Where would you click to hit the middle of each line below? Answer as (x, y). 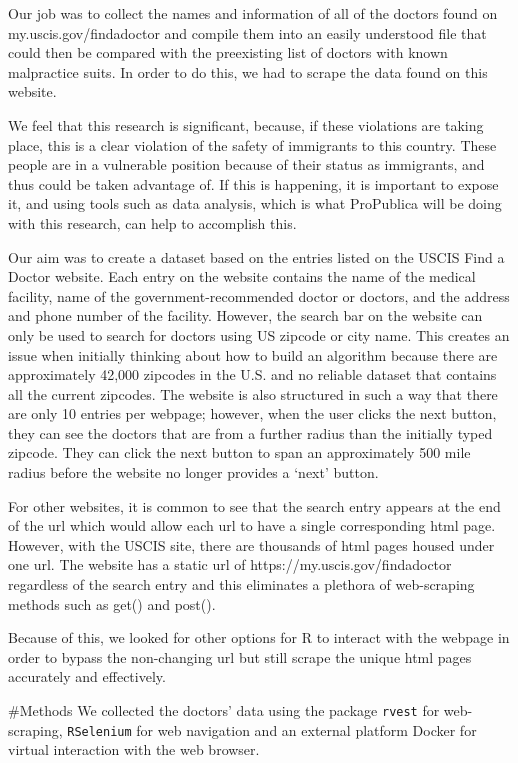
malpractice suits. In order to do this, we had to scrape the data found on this (248, 71)
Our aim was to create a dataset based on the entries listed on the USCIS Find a (256, 256)
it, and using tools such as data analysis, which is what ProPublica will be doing (255, 203)
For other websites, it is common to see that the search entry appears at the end (254, 505)
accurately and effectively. (87, 676)
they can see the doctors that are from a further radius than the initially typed (250, 432)
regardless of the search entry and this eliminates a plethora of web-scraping (241, 584)
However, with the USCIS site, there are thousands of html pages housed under (251, 544)
